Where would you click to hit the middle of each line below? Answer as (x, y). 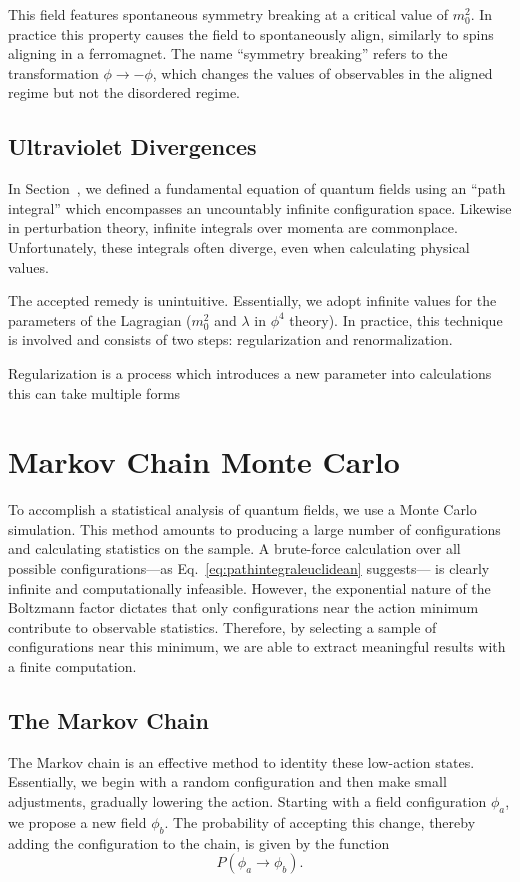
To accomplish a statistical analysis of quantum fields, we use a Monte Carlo (242, 509)
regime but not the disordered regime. (124, 92)
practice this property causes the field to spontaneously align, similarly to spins (251, 33)
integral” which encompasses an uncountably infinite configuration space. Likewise (260, 207)
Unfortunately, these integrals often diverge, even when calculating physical (239, 246)
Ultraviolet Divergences (132, 146)
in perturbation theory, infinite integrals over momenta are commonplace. (233, 227)
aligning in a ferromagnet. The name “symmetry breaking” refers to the (228, 53)
